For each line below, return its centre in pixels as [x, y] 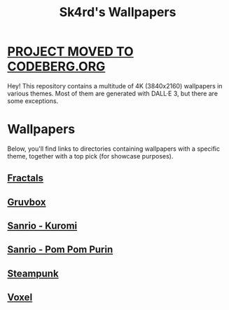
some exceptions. [33, 101]
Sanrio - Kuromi [42, 226]
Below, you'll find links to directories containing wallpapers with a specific [114, 149]
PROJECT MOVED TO [71, 52]
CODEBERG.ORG [56, 67]
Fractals [26, 178]
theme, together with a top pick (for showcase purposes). [90, 156]
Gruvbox [27, 202]
